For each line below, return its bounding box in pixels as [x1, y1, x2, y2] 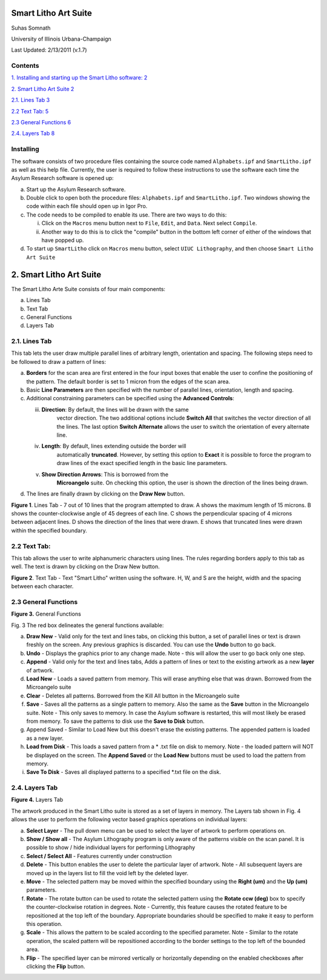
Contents [11, 61, 39, 70]
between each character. [11, 583, 74, 590]
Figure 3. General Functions [11, 610, 81, 618]
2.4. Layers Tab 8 [11, 130, 55, 137]
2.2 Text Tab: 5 [11, 107, 48, 115]
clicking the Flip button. [26, 962, 85, 970]
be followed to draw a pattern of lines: [11, 358, 106, 365]
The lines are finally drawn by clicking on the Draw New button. [26, 490, 185, 497]
